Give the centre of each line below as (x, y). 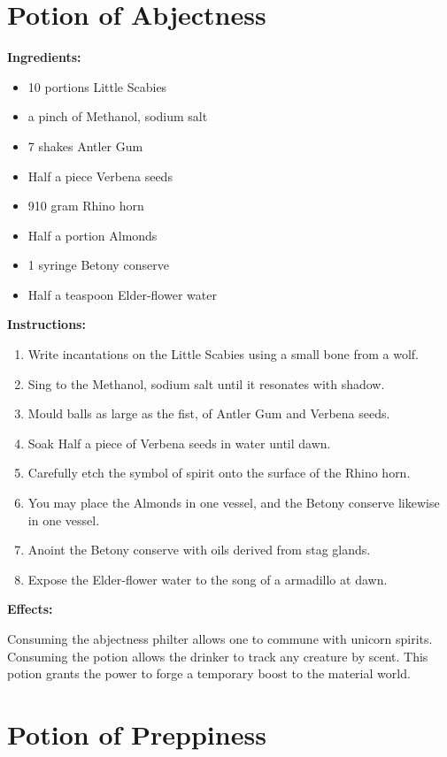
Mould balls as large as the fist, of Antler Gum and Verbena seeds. (209, 413)
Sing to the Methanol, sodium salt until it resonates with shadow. (206, 383)
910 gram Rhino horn (86, 206)
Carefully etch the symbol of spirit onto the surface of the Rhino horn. (219, 473)
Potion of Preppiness (137, 734)
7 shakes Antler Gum (85, 145)
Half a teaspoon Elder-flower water (122, 294)
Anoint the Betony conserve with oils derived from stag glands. (199, 550)
